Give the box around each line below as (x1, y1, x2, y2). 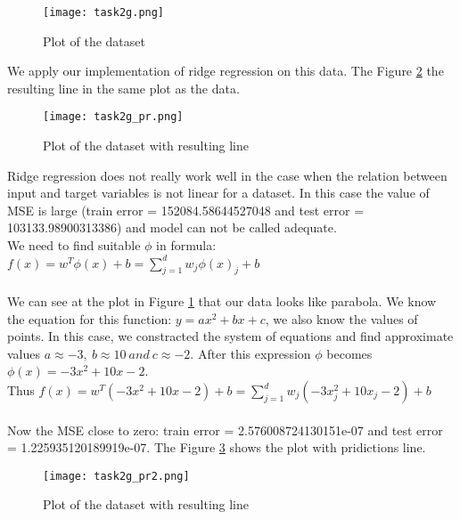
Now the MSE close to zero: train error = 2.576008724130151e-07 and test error (7, 420, 443, 439)
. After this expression (190, 344, 311, 362)
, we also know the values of (265, 309, 418, 328)
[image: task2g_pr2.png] (43, 469, 190, 483)
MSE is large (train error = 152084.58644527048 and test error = (7, 200, 365, 219)
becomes (326, 344, 373, 362)
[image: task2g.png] (43, 6, 165, 19)
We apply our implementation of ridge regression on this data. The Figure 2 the (7, 61, 444, 80)
